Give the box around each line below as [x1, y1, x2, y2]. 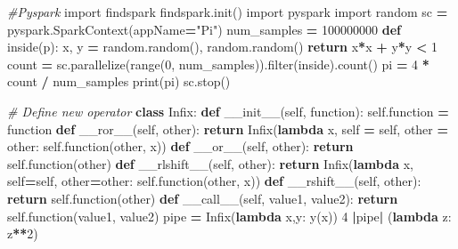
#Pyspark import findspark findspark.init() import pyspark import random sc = [7, 3, 448, 20]
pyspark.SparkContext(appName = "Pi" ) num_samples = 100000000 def [7, 20, 401, 38]
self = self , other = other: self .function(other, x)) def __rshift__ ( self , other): [7, 172, 421, 190]
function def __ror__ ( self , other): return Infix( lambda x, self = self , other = [7, 119, 449, 138]
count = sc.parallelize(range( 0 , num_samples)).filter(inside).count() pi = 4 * [7, 54, 429, 73]
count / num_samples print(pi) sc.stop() [7, 72, 231, 91]
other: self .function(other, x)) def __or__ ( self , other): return [7, 137, 354, 156]
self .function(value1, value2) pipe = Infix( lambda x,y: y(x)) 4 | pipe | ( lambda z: [7, 206, 452, 225]
